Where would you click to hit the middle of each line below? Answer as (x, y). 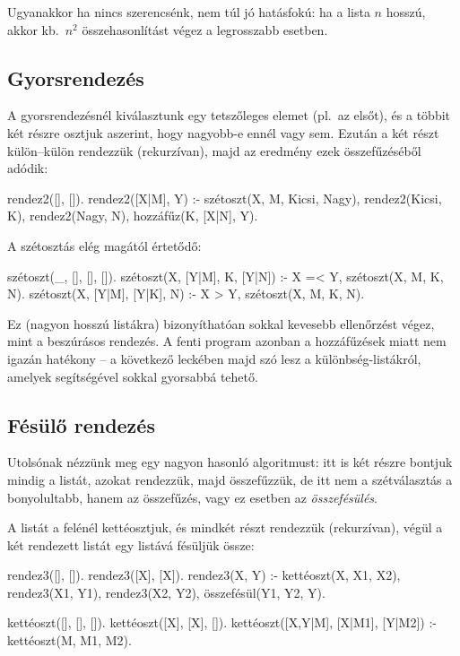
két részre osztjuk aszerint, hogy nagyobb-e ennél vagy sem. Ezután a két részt (223, 132)
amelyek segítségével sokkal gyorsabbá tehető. (133, 376)
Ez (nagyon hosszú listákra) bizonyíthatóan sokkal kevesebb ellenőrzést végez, (221, 323)
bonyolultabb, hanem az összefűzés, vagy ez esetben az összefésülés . (193, 497)
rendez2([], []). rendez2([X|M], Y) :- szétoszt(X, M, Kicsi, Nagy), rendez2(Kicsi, (225, 198)
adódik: (28, 168)
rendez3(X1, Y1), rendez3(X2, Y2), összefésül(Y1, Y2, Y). (166, 592)
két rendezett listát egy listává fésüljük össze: (131, 544)
